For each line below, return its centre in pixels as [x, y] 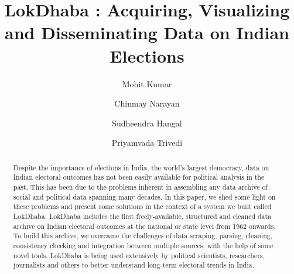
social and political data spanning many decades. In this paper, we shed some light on [144, 196]
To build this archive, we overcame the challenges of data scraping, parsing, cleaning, [143, 236]
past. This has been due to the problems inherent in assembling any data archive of [140, 186]
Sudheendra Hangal [147, 123]
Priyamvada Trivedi [147, 143]
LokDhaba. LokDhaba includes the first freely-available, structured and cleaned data [142, 216]
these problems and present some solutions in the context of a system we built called [142, 206]
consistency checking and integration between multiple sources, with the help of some [143, 245]
